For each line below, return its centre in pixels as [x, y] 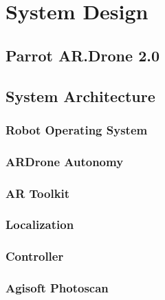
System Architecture [80, 96]
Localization [40, 224]
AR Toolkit [38, 193]
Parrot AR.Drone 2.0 [82, 55]
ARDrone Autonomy [65, 161]
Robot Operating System [77, 129]
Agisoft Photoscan [57, 288]
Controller [35, 256]
